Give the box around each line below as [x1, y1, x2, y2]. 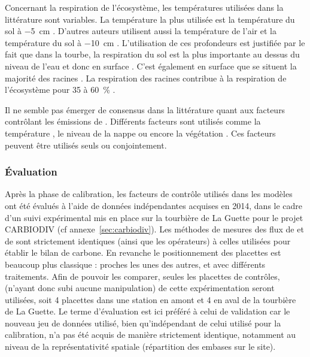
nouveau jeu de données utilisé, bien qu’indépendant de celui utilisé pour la [5, 316, 281, 329]
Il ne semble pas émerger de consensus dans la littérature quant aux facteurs [5, 103, 285, 116]
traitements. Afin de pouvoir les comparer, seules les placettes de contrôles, [5, 270, 280, 282]
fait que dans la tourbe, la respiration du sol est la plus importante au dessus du [5, 48, 300, 60]
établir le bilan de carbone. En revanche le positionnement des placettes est [5, 246, 281, 259]
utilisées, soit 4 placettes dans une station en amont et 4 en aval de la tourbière [5, 293, 296, 305]
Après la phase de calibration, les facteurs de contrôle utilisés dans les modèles [5, 187, 293, 200]
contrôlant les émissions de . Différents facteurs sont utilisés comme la [5, 115, 261, 128]
